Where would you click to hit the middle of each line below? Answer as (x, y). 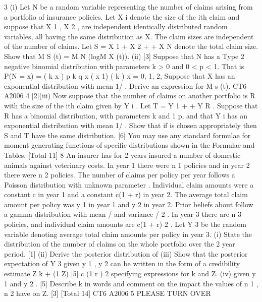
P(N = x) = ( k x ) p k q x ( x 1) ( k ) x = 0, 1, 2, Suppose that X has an (120, 76)
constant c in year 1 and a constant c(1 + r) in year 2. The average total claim (126, 194)
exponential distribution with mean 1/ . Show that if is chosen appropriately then (130, 125)
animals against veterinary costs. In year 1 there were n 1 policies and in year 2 (127, 165)
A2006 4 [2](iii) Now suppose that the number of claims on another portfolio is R (130, 96)
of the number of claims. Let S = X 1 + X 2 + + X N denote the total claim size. (131, 46)
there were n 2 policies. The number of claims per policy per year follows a (120, 175)
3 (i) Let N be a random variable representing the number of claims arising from (128, 7)
